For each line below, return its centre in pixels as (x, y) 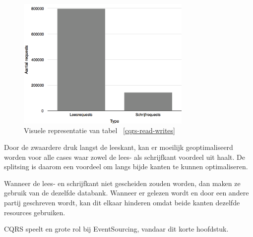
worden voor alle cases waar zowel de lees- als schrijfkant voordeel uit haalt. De (125, 157)
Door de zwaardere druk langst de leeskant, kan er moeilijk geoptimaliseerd (119, 147)
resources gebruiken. (35, 212)
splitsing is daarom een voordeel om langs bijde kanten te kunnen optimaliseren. (126, 166)
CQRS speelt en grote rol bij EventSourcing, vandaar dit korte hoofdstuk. (116, 229)
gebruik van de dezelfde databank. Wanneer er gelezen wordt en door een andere (126, 193)
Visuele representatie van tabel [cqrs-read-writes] (99, 130)
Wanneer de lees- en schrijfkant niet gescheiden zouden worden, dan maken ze (122, 183)
